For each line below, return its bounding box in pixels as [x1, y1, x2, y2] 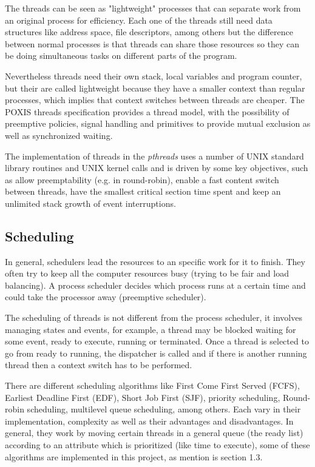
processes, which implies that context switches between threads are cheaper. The [5, 93, 305, 106]
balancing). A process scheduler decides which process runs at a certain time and [5, 278, 306, 291]
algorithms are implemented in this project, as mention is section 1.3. [5, 450, 263, 463]
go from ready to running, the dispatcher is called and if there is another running [5, 346, 307, 359]
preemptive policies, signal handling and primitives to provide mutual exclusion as [5, 117, 311, 130]
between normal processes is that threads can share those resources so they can [5, 37, 300, 50]
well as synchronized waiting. [5, 129, 113, 141]
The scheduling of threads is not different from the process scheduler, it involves [5, 311, 302, 324]
